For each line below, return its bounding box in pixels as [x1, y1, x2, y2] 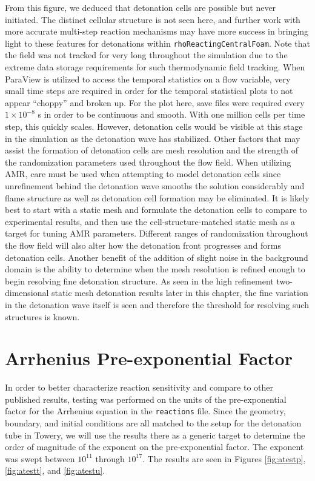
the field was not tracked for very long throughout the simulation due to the [5, 49, 288, 61]
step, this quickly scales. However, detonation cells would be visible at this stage [5, 120, 303, 132]
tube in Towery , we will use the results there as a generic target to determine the [5, 428, 305, 441]
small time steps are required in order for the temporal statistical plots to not [5, 84, 293, 97]
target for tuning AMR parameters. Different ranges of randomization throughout [5, 227, 308, 240]
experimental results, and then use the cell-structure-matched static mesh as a [5, 215, 295, 227]
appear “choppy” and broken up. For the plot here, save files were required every [5, 96, 305, 109]
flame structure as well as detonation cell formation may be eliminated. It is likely [5, 191, 310, 204]
